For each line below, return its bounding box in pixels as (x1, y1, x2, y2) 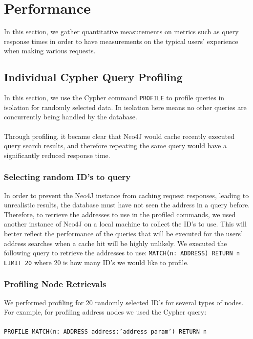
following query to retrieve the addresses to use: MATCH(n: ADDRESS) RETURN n (4, 248, 240, 258)
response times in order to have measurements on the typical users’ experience (4, 36, 238, 46)
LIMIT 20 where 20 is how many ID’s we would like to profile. (4, 257, 189, 267)
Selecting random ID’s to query (4, 171, 131, 183)
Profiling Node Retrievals (4, 278, 106, 290)
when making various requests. (4, 45, 96, 56)
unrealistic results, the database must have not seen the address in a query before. (4, 200, 250, 210)
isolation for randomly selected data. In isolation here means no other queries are (4, 102, 247, 112)
